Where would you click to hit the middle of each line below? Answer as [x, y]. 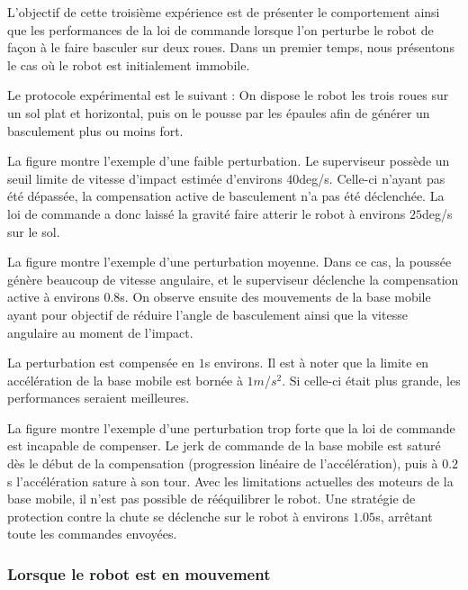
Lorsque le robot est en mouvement [139, 573]
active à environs [54, 297]
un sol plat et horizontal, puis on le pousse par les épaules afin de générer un [219, 112]
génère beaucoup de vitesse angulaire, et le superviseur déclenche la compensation [233, 279]
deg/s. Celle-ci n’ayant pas [372, 178]
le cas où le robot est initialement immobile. [129, 64]
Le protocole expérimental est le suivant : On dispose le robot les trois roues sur [228, 95]
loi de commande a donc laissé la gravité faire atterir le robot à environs [207, 213]
